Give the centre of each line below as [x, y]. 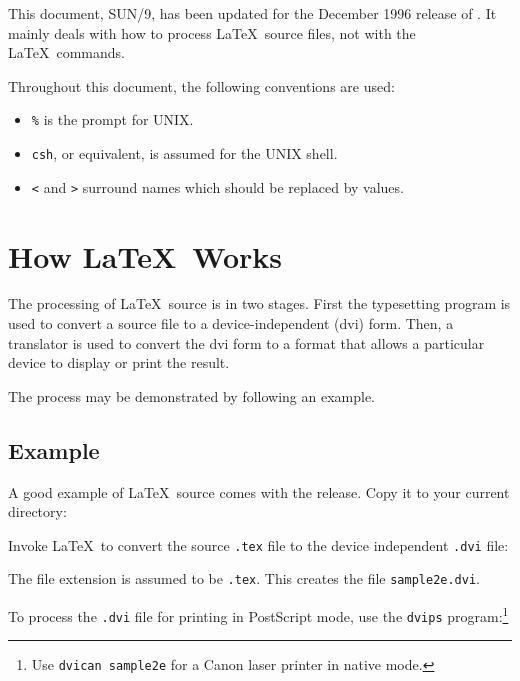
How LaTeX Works [145, 255]
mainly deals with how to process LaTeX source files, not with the [212, 32]
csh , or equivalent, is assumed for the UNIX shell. [184, 153]
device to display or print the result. [119, 362]
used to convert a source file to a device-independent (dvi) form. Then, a [231, 323]
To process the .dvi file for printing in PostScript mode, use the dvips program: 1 [258, 614]
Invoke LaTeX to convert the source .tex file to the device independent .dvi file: [258, 544]
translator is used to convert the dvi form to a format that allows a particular [246, 342]
